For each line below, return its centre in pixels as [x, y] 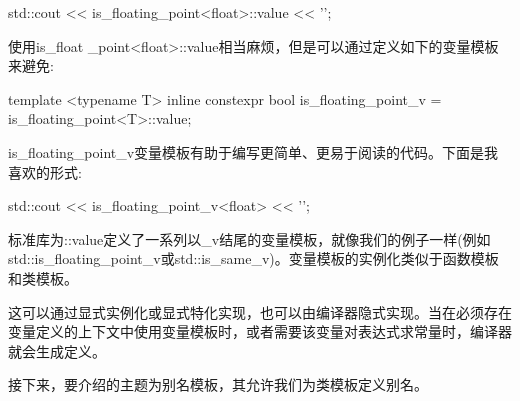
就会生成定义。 [57, 350]
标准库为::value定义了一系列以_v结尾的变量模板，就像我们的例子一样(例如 [249, 238]
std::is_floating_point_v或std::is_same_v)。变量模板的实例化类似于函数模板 [253, 258]
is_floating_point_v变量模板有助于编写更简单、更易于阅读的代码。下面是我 [253, 151]
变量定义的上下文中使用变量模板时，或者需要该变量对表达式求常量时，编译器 [260, 331]
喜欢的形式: [45, 171]
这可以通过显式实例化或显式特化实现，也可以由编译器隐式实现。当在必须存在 [260, 311]
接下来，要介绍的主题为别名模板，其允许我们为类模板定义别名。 [218, 384]
